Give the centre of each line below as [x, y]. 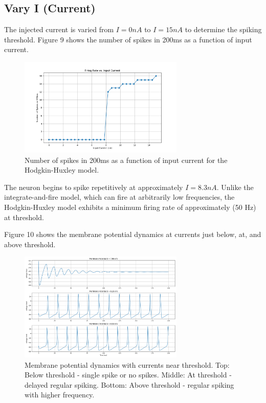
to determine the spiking [223, 29]
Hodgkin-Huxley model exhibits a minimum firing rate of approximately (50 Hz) [130, 207]
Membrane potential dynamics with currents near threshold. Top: [127, 364]
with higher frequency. [60, 395]
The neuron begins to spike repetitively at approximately [94, 187]
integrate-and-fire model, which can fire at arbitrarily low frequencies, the [119, 197]
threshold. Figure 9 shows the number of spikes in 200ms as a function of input [128, 39]
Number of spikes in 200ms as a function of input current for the [126, 160]
